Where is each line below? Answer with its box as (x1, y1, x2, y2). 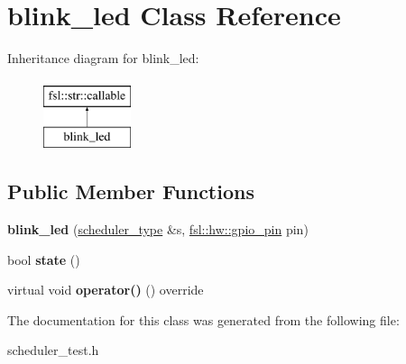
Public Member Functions (7, 177, 254, 205)
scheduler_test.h (7, 341, 99, 359)
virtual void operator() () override (7, 280, 204, 299)
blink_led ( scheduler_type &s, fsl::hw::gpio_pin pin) (7, 220, 309, 239)
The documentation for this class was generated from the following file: (7, 310, 400, 329)
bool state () (7, 250, 80, 268)
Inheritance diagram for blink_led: (7, 49, 199, 68)
